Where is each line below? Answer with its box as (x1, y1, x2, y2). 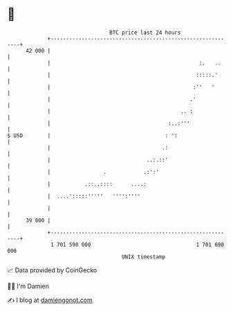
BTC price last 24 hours (109, 29, 181, 36)
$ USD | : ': (7, 132, 178, 139)
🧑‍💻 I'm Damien (7, 282, 50, 290)
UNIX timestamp (121, 253, 166, 260)
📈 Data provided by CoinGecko (7, 266, 98, 274)
